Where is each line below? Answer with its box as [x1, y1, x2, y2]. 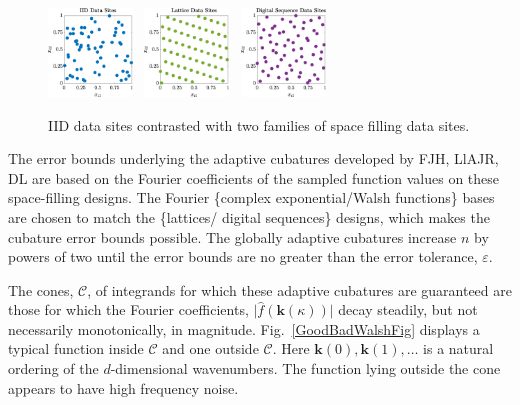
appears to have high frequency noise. [8, 377, 239, 398]
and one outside [162, 338, 259, 359]
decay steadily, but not [338, 299, 478, 320]
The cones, [8, 279, 74, 300]
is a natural [423, 338, 494, 359]
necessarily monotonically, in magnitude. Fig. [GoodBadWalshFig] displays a [8, 318, 480, 339]
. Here [272, 338, 310, 359]
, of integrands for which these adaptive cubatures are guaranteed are [87, 279, 512, 300]
